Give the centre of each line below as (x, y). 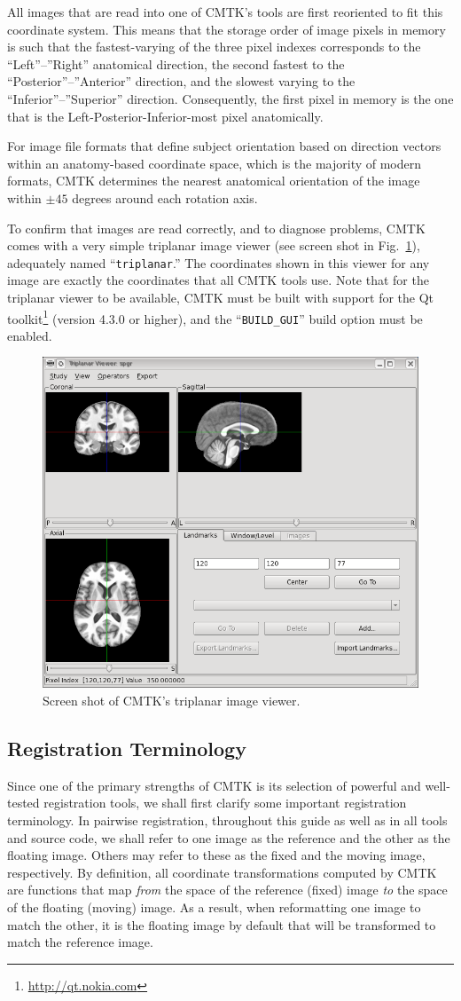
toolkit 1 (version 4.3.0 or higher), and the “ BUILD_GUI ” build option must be (215, 317)
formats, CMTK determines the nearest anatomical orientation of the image (214, 181)
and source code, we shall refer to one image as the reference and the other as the (229, 837)
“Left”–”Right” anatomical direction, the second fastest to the (176, 63)
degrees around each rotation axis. (165, 197)
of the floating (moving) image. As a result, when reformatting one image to (214, 906)
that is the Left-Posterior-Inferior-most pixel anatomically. (165, 116)
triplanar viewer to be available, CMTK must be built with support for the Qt (221, 297)
